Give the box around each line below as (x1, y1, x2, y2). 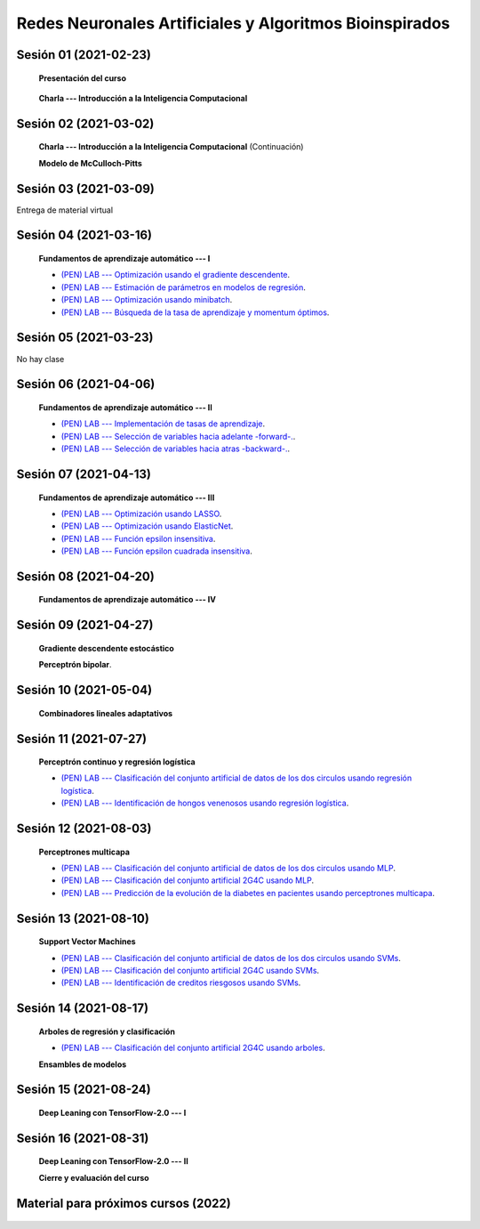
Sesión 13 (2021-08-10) (16, 910, 150, 926)
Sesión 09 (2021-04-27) (16, 618, 154, 633)
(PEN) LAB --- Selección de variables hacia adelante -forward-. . (60, 431, 296, 441)
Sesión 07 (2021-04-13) (16, 466, 151, 481)
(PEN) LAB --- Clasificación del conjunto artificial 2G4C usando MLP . (60, 875, 315, 885)
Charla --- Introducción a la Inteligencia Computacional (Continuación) (38, 141, 304, 152)
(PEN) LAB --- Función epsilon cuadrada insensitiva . (60, 546, 252, 556)
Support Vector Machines (38, 936, 137, 947)
